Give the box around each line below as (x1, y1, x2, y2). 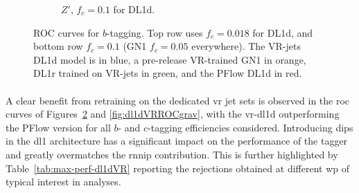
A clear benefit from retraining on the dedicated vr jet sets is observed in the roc (6, 93, 350, 107)
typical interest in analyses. (6, 174, 121, 189)
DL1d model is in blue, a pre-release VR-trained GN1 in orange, (33, 52, 306, 66)
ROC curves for (33, 25, 100, 39)
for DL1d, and (252, 25, 313, 39)
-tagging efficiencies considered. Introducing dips (148, 120, 353, 134)
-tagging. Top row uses (106, 25, 203, 39)
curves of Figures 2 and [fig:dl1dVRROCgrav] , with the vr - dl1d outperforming (6, 107, 340, 121)
